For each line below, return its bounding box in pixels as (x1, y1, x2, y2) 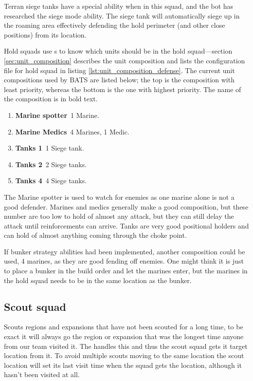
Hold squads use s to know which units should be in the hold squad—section (4, 46, 233, 56)
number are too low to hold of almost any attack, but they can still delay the (4, 211, 234, 221)
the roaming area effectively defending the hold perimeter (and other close (4, 20, 225, 30)
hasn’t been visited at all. (4, 369, 80, 380)
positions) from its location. (4, 29, 87, 39)
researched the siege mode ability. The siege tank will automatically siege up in (4, 10, 240, 20)
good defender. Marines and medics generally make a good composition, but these (4, 201, 249, 211)
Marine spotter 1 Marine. (15, 110, 99, 120)
